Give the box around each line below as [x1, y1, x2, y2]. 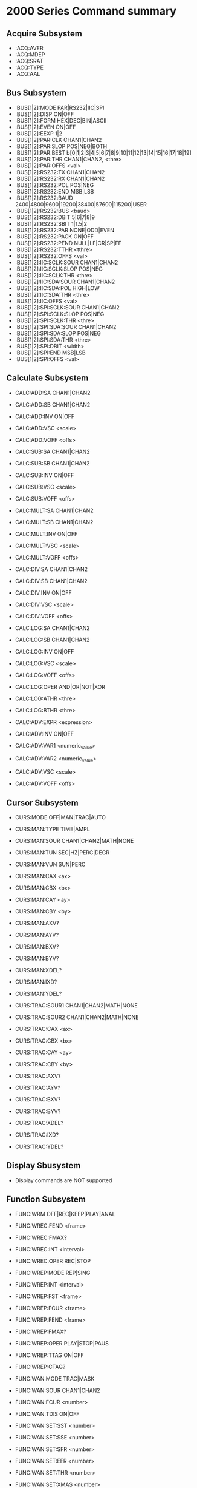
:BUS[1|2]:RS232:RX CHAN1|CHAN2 [15, 175, 105, 182]
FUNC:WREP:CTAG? [15, 1363, 66, 1370]
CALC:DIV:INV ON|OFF [15, 589, 72, 596]
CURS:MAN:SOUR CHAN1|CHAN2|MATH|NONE [15, 837, 134, 845]
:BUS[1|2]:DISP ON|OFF [15, 110, 74, 118]
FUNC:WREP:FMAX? [15, 1328, 66, 1335]
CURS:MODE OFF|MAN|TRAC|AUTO [15, 814, 106, 821]
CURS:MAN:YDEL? [15, 990, 62, 998]
